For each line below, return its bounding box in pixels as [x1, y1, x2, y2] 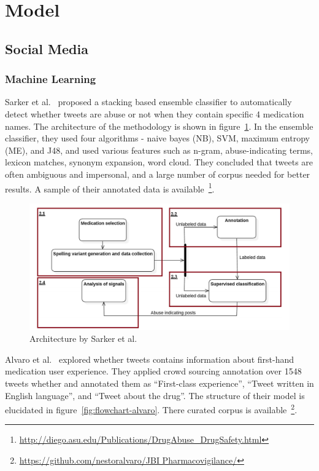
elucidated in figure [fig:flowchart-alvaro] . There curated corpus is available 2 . [5, 402, 298, 416]
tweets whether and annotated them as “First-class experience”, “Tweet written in [5, 376, 314, 389]
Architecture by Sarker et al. [29, 332, 137, 345]
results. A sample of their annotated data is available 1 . [5, 180, 215, 195]
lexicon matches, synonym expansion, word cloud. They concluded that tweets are [5, 156, 313, 168]
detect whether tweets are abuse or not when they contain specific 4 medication [5, 107, 304, 120]
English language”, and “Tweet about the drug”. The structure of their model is [5, 389, 305, 402]
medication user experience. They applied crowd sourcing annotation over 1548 [5, 365, 302, 378]
